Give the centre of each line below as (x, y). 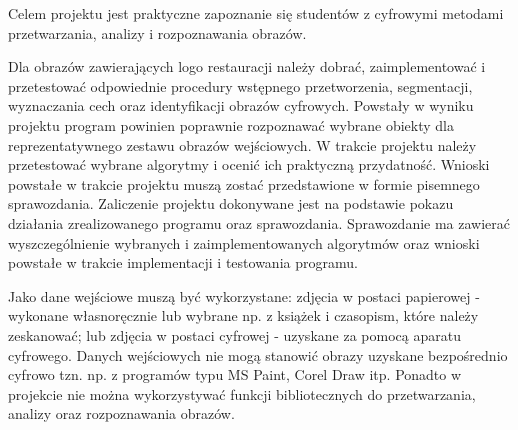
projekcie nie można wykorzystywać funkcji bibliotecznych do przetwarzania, (242, 393)
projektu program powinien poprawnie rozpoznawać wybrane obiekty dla (231, 124)
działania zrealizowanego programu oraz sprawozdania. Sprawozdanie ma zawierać (259, 222)
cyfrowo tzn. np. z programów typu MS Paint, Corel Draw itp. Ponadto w (235, 374)
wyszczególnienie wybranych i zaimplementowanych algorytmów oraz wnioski (244, 242)
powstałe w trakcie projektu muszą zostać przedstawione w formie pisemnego (244, 183)
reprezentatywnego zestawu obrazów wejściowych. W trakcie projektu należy (242, 144)
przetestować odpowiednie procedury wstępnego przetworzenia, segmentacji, (240, 85)
